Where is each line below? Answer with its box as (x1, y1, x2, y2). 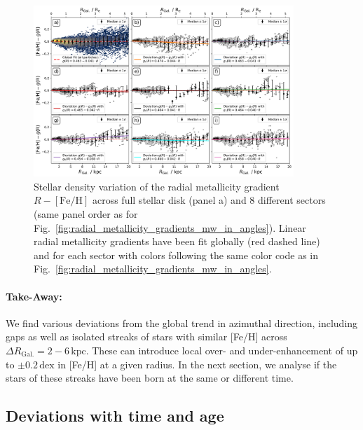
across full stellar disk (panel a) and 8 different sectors (92, 193, 326, 207)
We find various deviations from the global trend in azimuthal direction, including (6, 315, 358, 330)
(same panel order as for (34, 206, 138, 221)
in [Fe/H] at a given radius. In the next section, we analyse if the (57, 356, 337, 371)
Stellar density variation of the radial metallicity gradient (34, 179, 280, 193)
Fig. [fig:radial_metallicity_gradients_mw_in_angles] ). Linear (34, 220, 306, 235)
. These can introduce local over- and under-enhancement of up (85, 342, 358, 357)
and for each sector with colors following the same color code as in (34, 247, 319, 262)
